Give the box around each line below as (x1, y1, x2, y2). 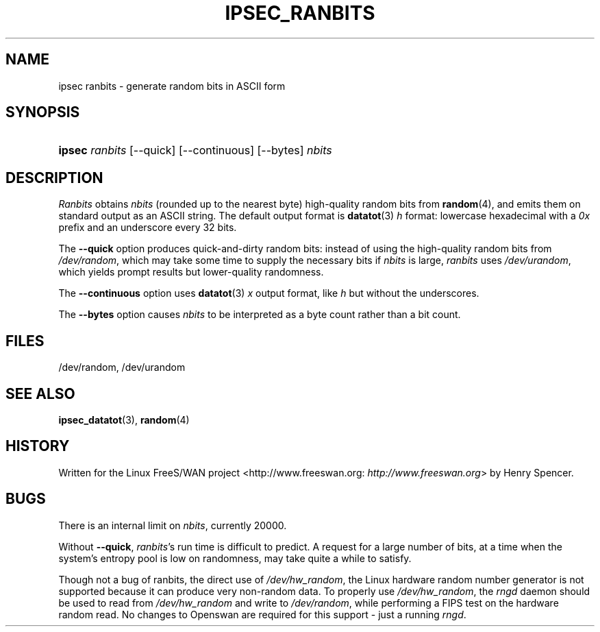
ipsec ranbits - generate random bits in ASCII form (58, 80, 286, 92)
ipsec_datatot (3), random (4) (58, 413, 190, 426)
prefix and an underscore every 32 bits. (58, 221, 237, 234)
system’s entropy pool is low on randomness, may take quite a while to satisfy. (58, 552, 412, 564)
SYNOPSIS (5, 104, 80, 121)
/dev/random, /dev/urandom (58, 361, 186, 374)
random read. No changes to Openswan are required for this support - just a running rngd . (58, 608, 466, 620)
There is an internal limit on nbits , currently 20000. (58, 519, 287, 531)
